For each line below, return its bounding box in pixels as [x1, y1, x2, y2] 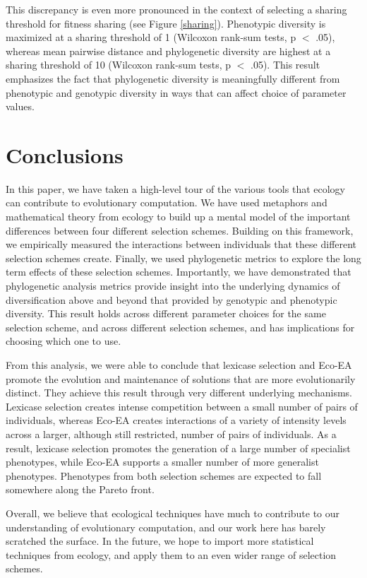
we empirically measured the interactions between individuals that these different [6, 237, 357, 252]
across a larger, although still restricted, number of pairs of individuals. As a [6, 426, 337, 441]
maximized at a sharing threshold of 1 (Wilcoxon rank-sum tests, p [6, 30, 296, 45]
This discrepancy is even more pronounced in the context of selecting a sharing [6, 2, 347, 16]
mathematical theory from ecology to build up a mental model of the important [6, 209, 351, 224]
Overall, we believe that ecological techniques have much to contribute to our [6, 505, 340, 520]
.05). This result [251, 57, 320, 72]
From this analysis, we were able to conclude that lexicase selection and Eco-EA [6, 358, 352, 372]
